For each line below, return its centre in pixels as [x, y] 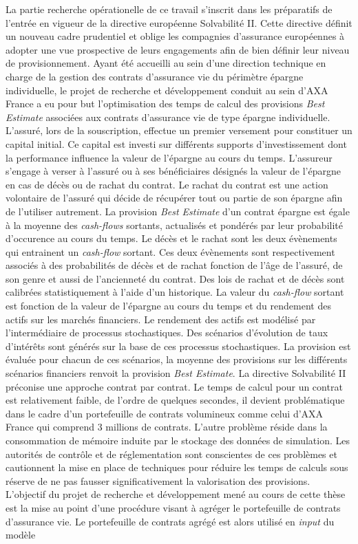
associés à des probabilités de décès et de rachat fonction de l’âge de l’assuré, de [174, 265]
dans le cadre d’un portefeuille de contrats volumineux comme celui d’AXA [165, 413]
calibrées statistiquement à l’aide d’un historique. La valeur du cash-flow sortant [175, 292]
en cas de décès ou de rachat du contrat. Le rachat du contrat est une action [167, 184]
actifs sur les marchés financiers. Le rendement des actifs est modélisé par [161, 319]
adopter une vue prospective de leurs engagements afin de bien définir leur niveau [178, 49]
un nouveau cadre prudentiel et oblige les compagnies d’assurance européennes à [175, 36]
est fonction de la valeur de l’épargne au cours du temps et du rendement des [168, 306]
